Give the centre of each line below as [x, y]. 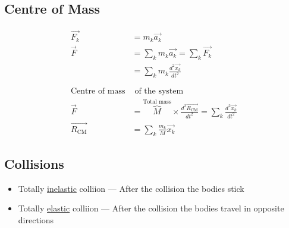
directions [36, 219]
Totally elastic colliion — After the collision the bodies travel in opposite [151, 208]
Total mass [157, 102]
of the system [159, 91]
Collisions [34, 163]
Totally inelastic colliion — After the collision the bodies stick [131, 188]
